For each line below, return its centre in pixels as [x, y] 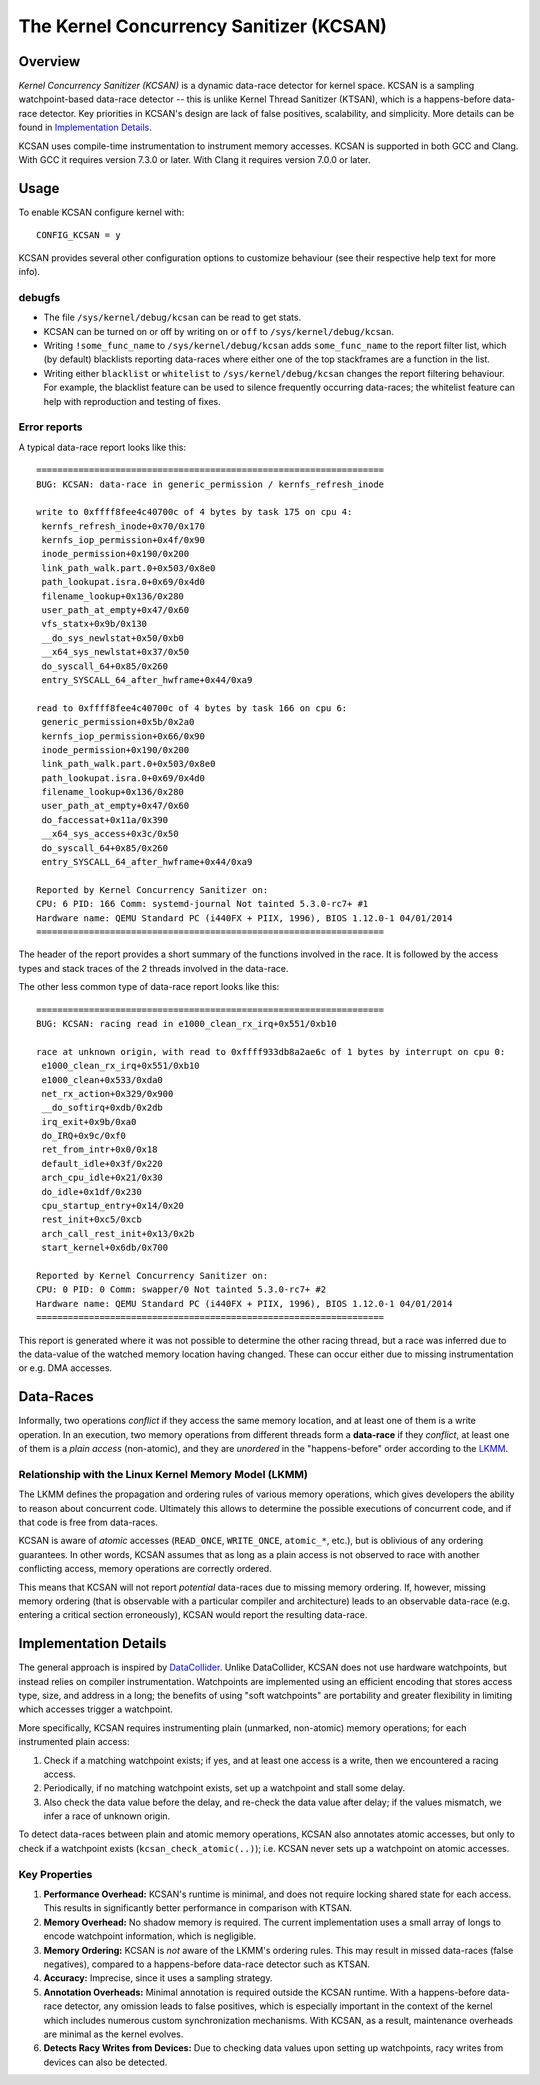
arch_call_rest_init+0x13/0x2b [118, 1233]
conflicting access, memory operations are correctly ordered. [145, 1569]
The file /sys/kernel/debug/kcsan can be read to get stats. [172, 317]
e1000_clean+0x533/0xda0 [102, 1079]
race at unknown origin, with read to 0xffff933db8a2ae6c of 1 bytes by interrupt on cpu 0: [271, 1051]
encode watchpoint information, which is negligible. [150, 1936]
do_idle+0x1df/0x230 [91, 1191]
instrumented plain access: [74, 1742]
